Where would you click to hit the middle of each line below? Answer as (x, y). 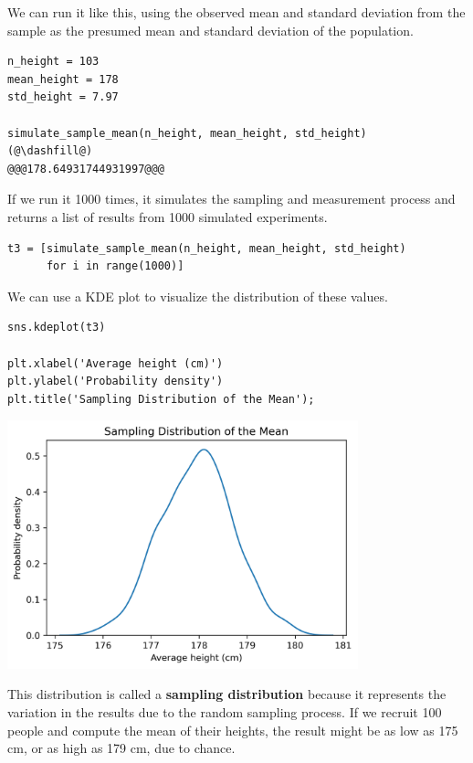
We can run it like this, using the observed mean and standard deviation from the (236, 12)
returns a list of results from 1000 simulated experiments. (168, 216)
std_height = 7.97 (63, 97)
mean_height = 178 (63, 79)
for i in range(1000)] (115, 266)
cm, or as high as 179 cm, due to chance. (121, 748)
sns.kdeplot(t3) (57, 328)
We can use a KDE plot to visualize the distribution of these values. (198, 296)
